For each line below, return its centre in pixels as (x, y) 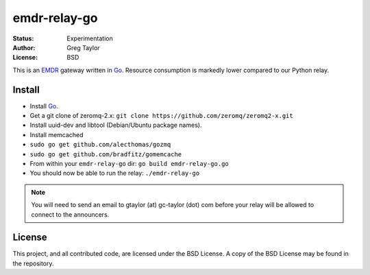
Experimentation (90, 38)
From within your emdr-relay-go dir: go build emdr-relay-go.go (129, 163)
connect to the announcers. (70, 214)
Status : (23, 38)
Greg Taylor (83, 47)
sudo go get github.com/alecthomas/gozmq (100, 145)
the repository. (33, 263)
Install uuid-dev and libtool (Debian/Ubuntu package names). (116, 125)
